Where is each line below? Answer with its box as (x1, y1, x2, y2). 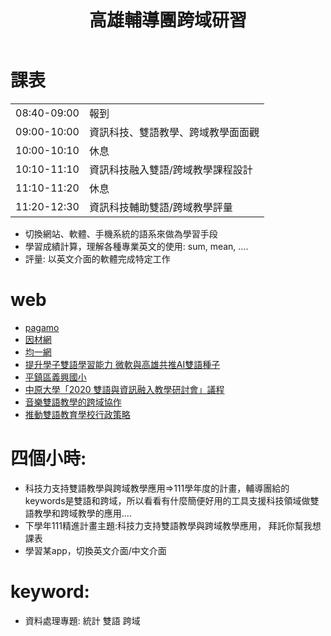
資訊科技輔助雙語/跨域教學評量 (88, 200, 233, 214)
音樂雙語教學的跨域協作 (24, 396, 122, 408)
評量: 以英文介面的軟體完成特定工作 (24, 252, 171, 265)
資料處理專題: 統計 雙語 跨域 (24, 614, 141, 626)
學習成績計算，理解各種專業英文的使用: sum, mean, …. (24, 240, 249, 252)
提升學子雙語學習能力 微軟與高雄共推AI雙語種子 (24, 358, 221, 370)
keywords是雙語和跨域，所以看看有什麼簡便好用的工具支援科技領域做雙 (24, 494, 320, 506)
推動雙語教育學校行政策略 (24, 408, 131, 420)
